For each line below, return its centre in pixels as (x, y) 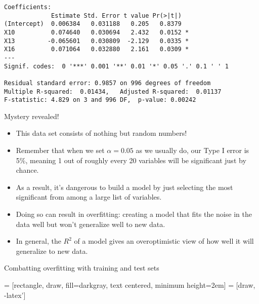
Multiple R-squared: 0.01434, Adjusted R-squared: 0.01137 (113, 91)
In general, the (38, 241)
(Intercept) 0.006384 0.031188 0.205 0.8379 (93, 24)
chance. (27, 170)
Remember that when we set (60, 150)
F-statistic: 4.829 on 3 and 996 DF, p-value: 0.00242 (100, 100)
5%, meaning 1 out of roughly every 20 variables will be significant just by (131, 160)
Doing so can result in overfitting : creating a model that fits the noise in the (134, 214)
